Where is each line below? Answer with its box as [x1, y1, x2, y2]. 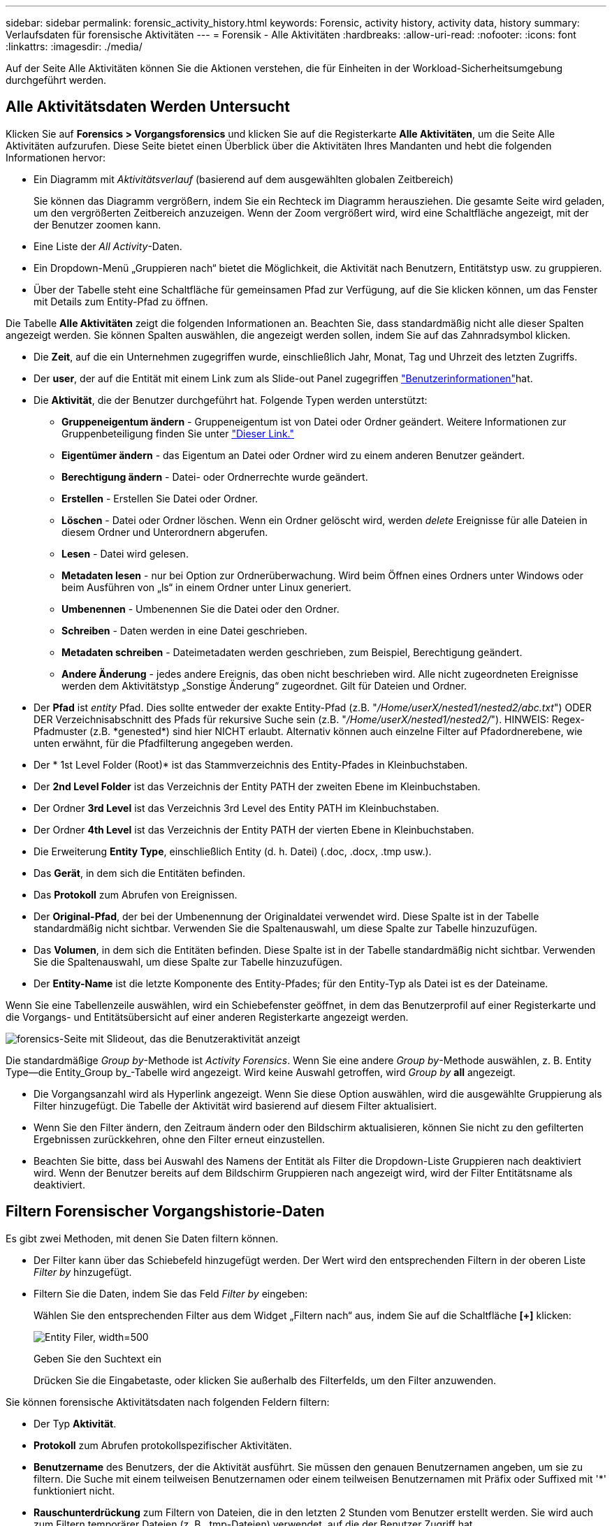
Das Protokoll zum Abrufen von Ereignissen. [34, 888, 238, 901]
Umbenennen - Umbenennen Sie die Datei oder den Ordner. [61, 602, 340, 615]
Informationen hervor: [6, 151, 106, 163]
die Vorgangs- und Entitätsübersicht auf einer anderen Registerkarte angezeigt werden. [6, 1010, 409, 1023]
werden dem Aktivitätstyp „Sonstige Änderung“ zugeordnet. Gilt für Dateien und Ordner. [61, 679, 467, 692]
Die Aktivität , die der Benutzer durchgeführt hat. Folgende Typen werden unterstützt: [34, 393, 428, 406]
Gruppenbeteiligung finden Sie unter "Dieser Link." [61, 427, 294, 439]
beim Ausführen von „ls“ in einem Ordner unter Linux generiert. [61, 581, 351, 593]
